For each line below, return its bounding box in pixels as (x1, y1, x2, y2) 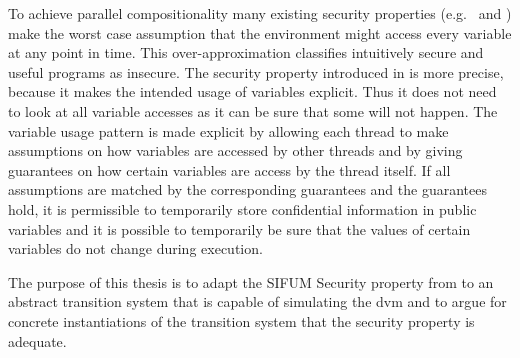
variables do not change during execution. (8, 238, 263, 259)
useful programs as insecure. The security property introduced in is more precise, (8, 61, 504, 82)
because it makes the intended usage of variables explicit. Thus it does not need (8, 81, 497, 102)
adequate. (8, 330, 67, 351)
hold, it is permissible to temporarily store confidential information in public (8, 198, 477, 219)
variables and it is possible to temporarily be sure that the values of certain (8, 218, 471, 239)
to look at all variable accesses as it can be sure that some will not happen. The (8, 100, 498, 121)
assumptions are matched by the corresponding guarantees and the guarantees (8, 179, 487, 200)
